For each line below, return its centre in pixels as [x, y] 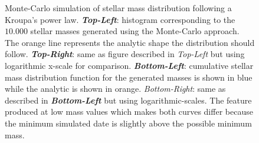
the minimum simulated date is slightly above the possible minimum [128, 123]
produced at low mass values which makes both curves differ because [129, 112]
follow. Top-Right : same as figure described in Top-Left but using [125, 54]
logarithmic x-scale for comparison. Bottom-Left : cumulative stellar [129, 65]
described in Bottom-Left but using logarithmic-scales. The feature [128, 100]
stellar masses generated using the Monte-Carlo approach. [135, 31]
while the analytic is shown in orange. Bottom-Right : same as [115, 89]
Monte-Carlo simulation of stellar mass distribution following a [118, 8]
